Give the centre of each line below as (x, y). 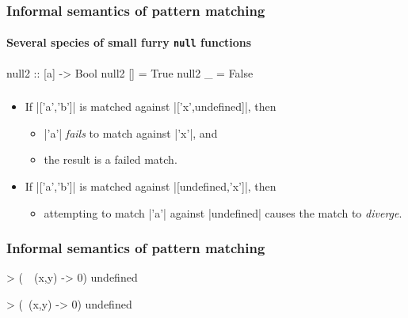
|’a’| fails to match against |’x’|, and (131, 132)
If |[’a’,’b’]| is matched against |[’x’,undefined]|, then (151, 106)
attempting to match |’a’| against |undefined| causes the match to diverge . (223, 212)
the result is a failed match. (111, 159)
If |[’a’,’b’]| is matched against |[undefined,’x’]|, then (151, 186)
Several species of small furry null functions (129, 42)
